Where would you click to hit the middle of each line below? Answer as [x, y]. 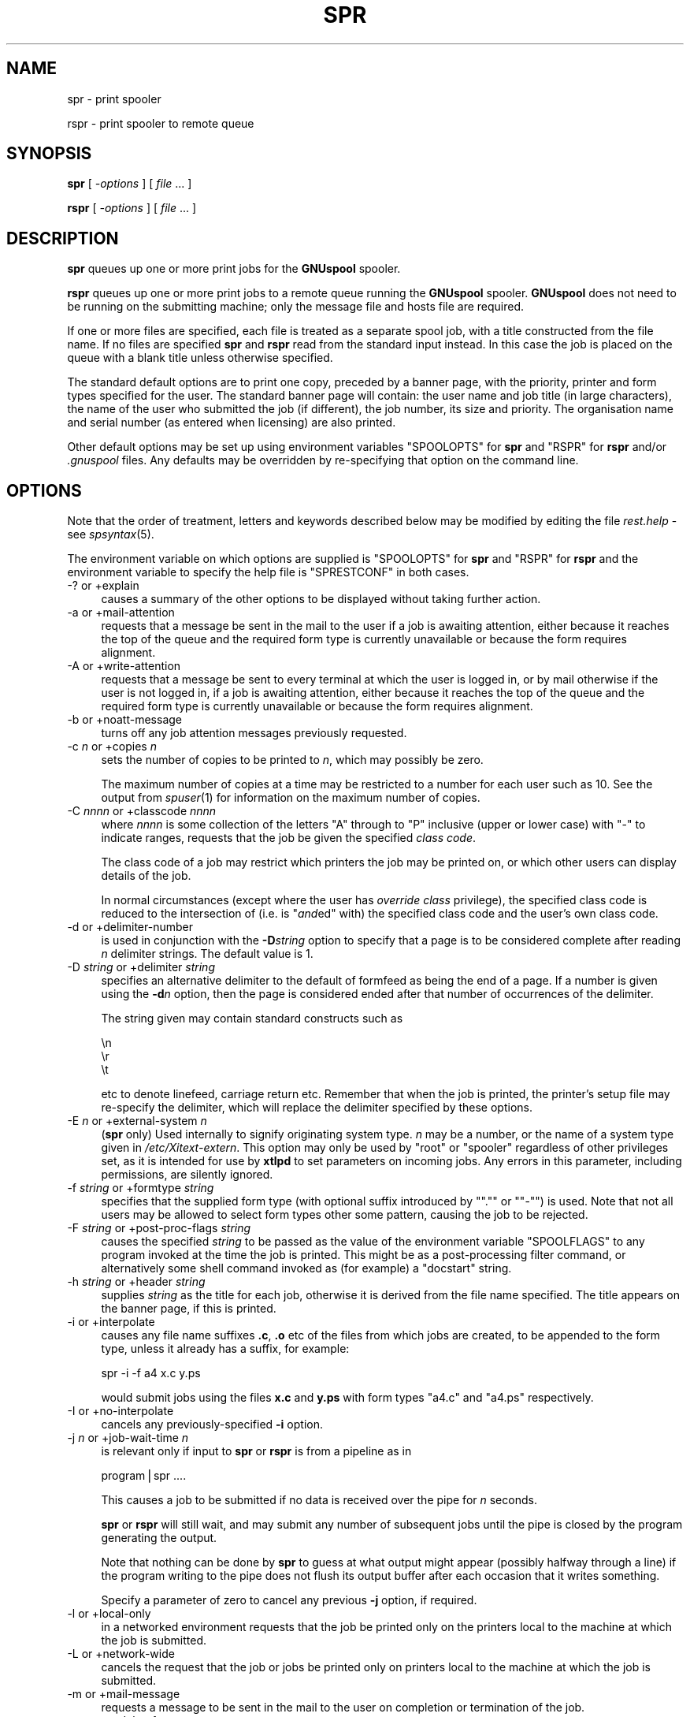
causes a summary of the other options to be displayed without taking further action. [321, 599]
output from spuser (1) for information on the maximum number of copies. [291, 798]
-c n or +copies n [112, 747]
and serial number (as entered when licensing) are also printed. [232, 423]
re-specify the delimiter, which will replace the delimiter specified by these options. [317, 1108]
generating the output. [159, 1538]
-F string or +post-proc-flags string [159, 1228]
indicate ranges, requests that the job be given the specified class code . [289, 838]
